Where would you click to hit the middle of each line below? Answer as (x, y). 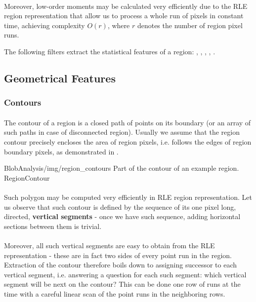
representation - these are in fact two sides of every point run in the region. (118, 255)
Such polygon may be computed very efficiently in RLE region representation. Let (128, 197)
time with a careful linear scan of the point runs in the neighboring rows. (115, 293)
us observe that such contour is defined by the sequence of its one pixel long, (120, 207)
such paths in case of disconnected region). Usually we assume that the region (122, 132)
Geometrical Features (60, 78)
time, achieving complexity (44, 25)
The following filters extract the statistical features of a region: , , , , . (110, 51)
